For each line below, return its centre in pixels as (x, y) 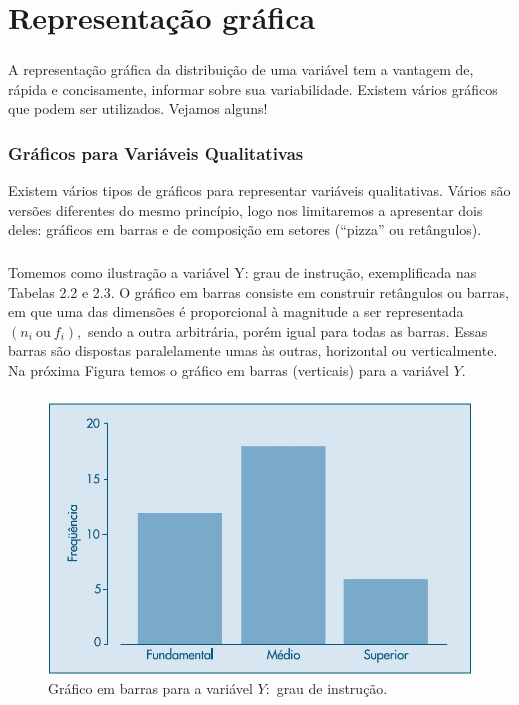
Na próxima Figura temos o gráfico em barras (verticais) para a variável (228, 369)
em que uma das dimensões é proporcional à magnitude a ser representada (236, 311)
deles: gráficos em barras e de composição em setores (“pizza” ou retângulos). (245, 229)
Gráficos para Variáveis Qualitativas (156, 153)
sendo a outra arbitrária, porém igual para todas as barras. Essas (287, 330)
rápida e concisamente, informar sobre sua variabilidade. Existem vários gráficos (253, 88)
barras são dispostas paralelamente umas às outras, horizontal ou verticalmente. (253, 350)
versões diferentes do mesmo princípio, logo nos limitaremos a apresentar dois (245, 209)
